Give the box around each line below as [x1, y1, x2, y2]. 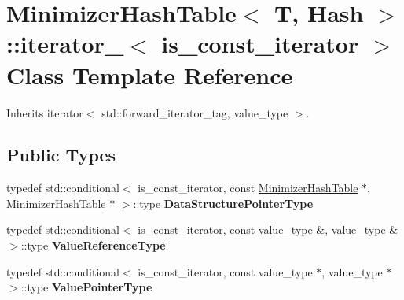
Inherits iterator [6, 104, 83, 120]
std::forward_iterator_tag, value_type [101, 104, 288, 120]
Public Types [6, 143, 116, 167]
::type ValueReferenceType [20, 237, 166, 254]
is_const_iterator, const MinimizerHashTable [138, 180, 358, 196]
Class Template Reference [6, 58, 293, 91]
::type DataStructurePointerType [133, 194, 314, 211]
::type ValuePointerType [20, 279, 152, 295]
